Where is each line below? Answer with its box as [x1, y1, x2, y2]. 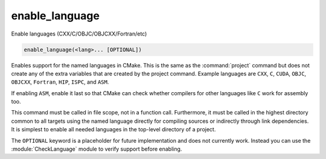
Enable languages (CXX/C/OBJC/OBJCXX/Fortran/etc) [11, 30, 147, 37]
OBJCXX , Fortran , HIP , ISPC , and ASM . [11, 78, 109, 86]
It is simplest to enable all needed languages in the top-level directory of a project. [11, 126, 216, 133]
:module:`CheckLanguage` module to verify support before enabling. [11, 145, 182, 153]
